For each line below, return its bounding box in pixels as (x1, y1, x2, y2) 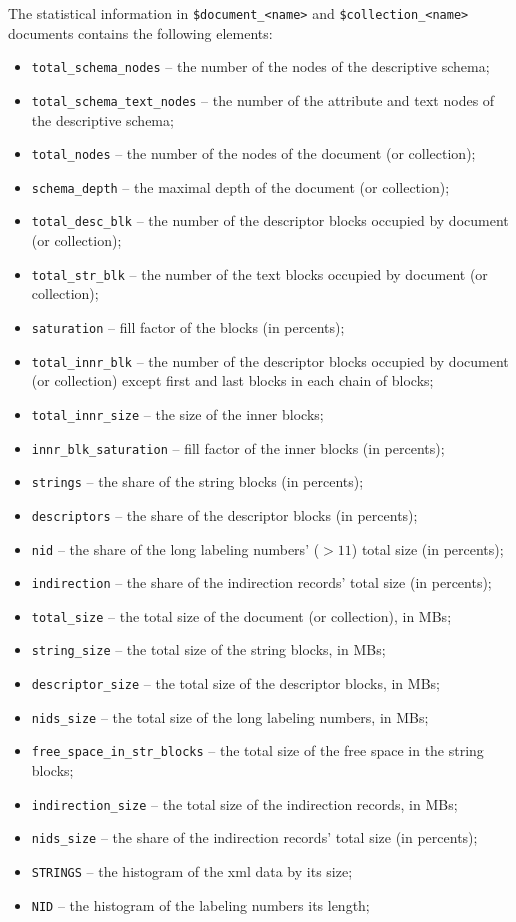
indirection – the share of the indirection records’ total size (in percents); (31, 572, 492, 593)
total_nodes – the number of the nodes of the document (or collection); (31, 143, 476, 164)
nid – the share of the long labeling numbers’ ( (31, 538, 320, 559)
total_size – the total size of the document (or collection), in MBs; (31, 605, 452, 626)
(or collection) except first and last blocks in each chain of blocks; (31, 370, 434, 391)
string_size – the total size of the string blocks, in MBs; (31, 639, 386, 660)
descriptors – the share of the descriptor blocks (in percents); (31, 504, 418, 525)
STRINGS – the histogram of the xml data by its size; (31, 861, 353, 881)
